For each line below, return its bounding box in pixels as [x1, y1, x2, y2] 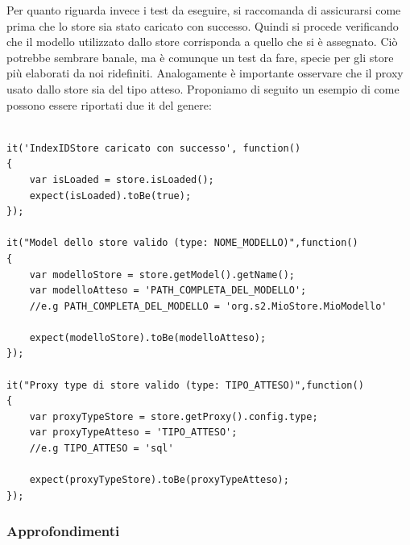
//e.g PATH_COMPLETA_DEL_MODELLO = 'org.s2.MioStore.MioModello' [29, 300, 387, 312]
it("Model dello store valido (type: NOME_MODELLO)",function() [6, 237, 358, 249]
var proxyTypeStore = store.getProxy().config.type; [29, 410, 318, 422]
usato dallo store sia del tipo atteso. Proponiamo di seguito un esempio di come [6, 80, 400, 97]
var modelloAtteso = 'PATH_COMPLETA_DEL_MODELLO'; [29, 285, 307, 297]
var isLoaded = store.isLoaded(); [29, 173, 214, 185]
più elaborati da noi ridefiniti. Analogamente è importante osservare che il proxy [6, 64, 404, 81]
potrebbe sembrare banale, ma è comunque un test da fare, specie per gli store [6, 48, 394, 65]
